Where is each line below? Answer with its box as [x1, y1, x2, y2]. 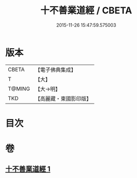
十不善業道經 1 [5, 165, 51, 173]
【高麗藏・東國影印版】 [35, 95, 92, 102]
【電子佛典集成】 [35, 66, 76, 73]
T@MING [8, 85, 30, 92]
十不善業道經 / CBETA [40, 5, 132, 16]
